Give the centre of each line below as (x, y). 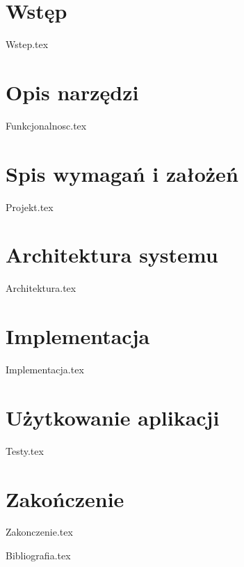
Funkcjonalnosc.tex (46, 125)
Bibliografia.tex (38, 556)
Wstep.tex (27, 44)
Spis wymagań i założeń (122, 173)
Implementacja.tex (45, 369)
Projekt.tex (30, 207)
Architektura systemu (112, 255)
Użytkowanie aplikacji (113, 417)
